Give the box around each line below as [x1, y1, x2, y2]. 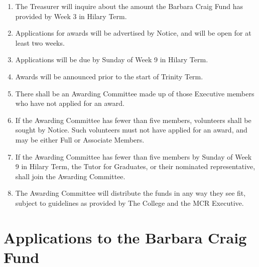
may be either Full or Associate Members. [15, 134, 145, 145]
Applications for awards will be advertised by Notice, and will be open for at [15, 28, 251, 38]
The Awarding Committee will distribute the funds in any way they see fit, [15, 188, 246, 198]
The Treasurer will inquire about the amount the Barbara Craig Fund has [15, 1, 243, 11]
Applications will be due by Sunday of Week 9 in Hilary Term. [15, 54, 208, 65]
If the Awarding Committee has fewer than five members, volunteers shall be [15, 114, 251, 125]
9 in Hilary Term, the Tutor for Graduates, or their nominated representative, [15, 161, 255, 172]
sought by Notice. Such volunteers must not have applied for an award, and [15, 124, 247, 135]
